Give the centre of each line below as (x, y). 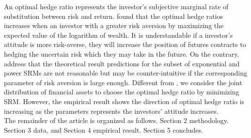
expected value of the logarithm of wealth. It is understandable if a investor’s (118, 35)
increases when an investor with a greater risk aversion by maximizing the (114, 25)
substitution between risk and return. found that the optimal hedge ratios (114, 16)
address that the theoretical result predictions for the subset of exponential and (122, 63)
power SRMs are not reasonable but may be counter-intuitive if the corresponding (125, 73)
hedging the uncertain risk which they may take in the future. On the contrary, (122, 54)
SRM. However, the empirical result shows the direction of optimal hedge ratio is (124, 101)
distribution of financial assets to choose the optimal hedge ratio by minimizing (122, 92)
